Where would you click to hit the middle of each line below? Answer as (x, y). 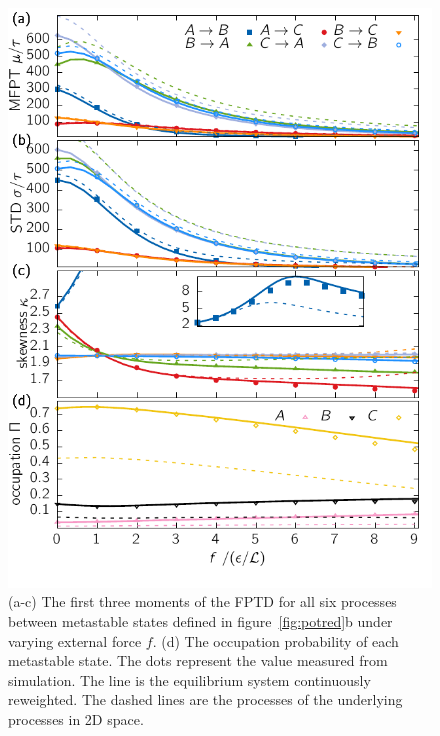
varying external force (75, 640)
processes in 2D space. (76, 718)
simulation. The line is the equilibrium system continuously (189, 679)
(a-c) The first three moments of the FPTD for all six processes (202, 601)
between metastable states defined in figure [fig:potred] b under (200, 620)
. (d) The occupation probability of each (275, 640)
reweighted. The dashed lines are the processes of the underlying (205, 699)
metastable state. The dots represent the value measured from (198, 660)
